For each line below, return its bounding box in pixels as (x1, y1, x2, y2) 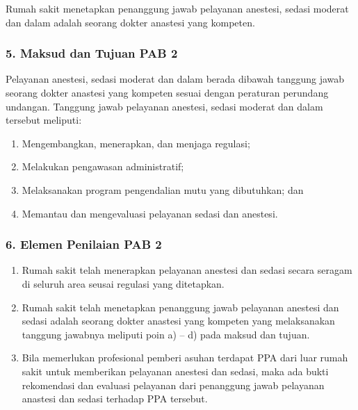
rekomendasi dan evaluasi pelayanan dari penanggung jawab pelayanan (22, 377, 325, 392)
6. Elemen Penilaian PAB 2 (6, 236, 162, 253)
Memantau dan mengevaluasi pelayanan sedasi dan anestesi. (22, 206, 278, 220)
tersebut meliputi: (6, 113, 82, 127)
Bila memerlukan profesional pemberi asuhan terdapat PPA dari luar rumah (22, 350, 348, 365)
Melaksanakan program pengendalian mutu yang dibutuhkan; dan (22, 182, 304, 197)
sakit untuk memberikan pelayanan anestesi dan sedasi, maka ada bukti (22, 363, 329, 378)
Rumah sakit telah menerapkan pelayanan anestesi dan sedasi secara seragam (22, 263, 352, 277)
